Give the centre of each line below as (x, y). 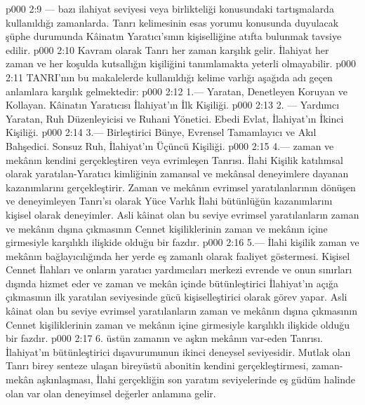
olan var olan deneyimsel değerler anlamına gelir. (111, 393)
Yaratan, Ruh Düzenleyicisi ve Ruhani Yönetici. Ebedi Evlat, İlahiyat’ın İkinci (175, 118)
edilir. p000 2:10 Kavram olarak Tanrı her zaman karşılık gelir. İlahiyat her (167, 49)
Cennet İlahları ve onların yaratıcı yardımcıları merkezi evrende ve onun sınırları (179, 269)
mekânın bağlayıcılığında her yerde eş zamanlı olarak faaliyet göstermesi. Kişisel (178, 255)
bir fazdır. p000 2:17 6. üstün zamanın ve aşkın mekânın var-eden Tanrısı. (164, 338)
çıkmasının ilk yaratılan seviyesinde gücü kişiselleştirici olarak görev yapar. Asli (177, 297)
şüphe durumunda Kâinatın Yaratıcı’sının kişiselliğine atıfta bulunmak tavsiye (174, 36)
